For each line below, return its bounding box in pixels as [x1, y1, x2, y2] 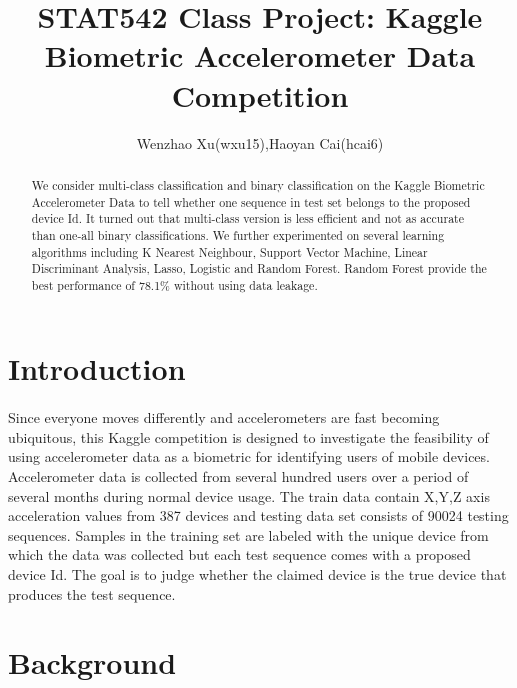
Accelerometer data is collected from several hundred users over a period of [8, 466, 469, 487]
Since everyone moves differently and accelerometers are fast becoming [8, 407, 440, 428]
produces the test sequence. [8, 583, 176, 604]
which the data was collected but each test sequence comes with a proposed [8, 544, 471, 565]
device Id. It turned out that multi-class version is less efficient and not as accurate [31, 210, 464, 227]
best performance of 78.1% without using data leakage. [31, 276, 318, 293]
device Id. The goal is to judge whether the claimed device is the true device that [8, 564, 507, 585]
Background [8, 642, 177, 683]
